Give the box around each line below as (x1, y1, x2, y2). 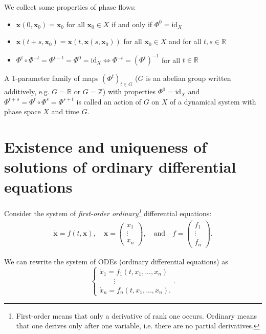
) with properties (102, 86, 156, 97)
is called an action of (76, 96, 141, 107)
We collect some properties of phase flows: (4, 2, 136, 12)
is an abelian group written (146, 73, 231, 83)
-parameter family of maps (15, 73, 99, 83)
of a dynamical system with (170, 96, 256, 107)
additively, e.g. (4, 86, 50, 97)
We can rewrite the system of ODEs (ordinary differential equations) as (4, 256, 228, 266)
